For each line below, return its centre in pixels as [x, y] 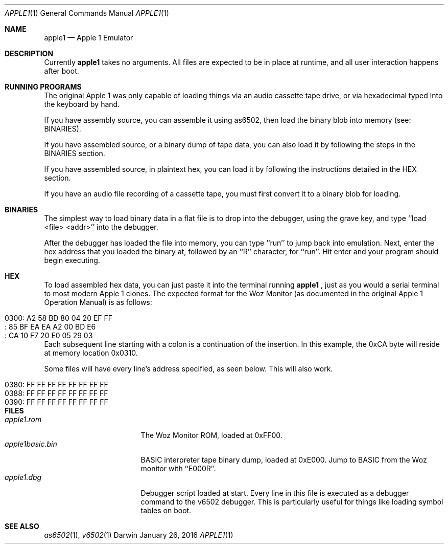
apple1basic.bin [31, 444]
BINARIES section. [75, 153]
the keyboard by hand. [82, 104]
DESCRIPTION [29, 53]
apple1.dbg [23, 477]
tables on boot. [166, 510]
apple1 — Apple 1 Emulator [89, 38]
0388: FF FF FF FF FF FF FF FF [56, 393]
